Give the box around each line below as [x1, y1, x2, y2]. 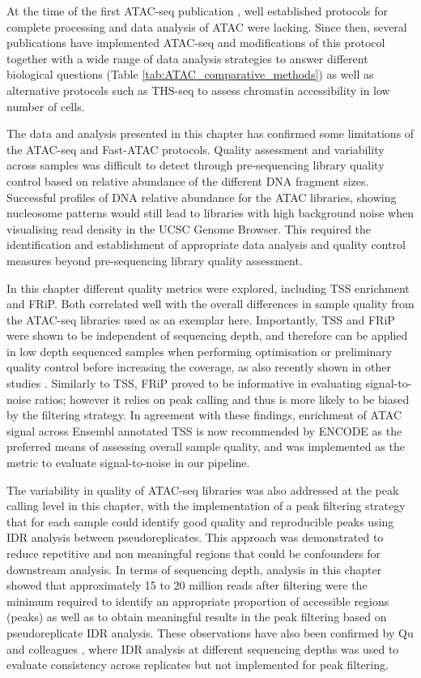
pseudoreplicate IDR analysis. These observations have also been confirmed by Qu [6, 624, 414, 641]
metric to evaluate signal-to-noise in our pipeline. [6, 454, 250, 471]
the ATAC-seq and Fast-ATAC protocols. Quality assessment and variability [6, 140, 385, 157]
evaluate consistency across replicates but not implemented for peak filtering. [6, 656, 389, 673]
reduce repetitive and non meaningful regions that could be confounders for [6, 545, 381, 561]
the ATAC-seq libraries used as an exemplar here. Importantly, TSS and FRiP [6, 311, 395, 328]
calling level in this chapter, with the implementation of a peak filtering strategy [6, 497, 406, 514]
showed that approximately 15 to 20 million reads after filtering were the [6, 577, 368, 594]
